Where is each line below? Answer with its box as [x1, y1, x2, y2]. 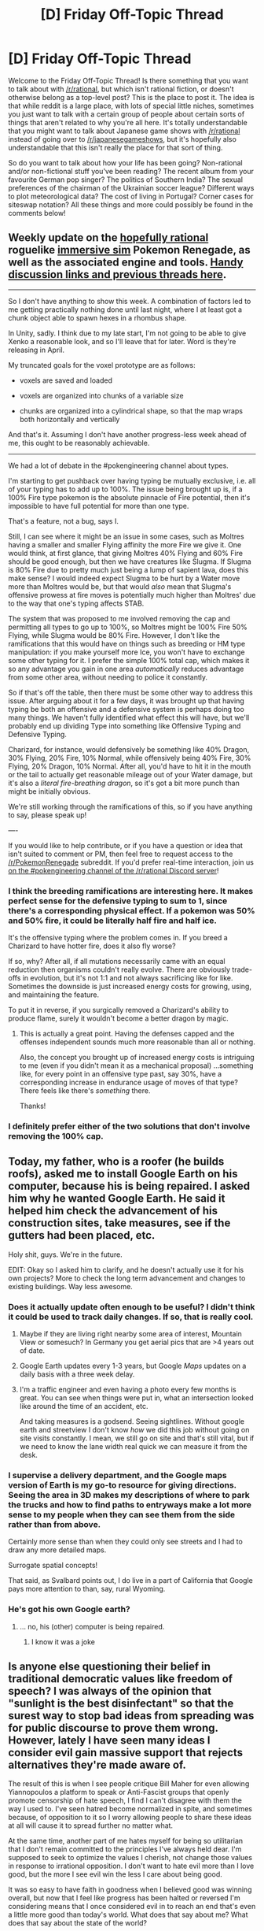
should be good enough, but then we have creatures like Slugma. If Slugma [8, 557, 251, 566]
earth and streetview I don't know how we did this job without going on [19, 1425, 250, 1435]
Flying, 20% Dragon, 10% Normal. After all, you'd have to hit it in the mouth [8, 762, 251, 771]
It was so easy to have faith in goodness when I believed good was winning [8, 1885, 252, 1895]
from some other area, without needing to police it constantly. [8, 672, 208, 682]
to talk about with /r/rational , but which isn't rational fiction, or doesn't [8, 84, 234, 94]
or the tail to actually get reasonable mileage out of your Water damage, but [8, 769, 253, 779]
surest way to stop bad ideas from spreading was [8, 1709, 255, 1722]
